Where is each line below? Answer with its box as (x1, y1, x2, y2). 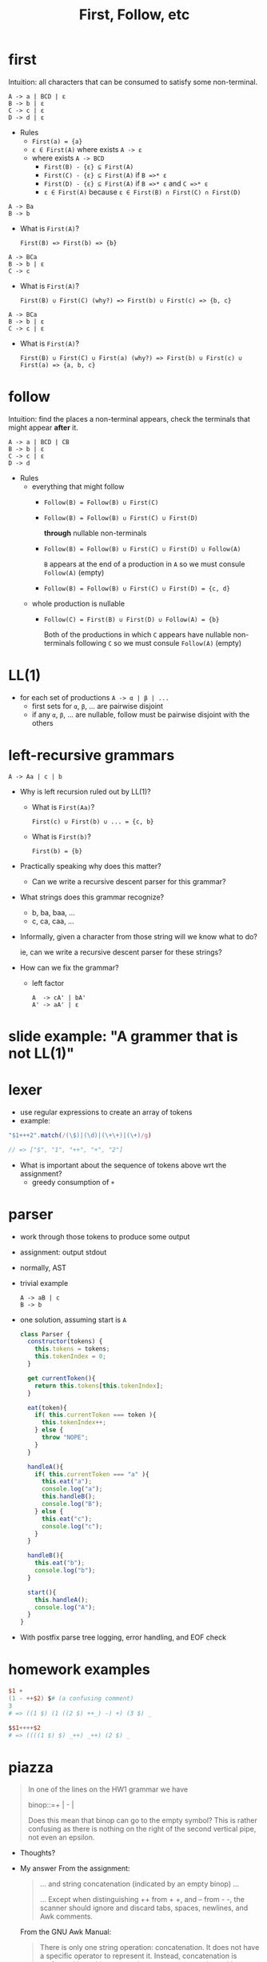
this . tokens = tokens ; (34, 1345, 110, 1353)
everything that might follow (31, 482, 125, 491)
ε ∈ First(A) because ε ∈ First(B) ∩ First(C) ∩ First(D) (43, 186, 241, 197)
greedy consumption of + (31, 1177, 115, 1187)
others (31, 718, 54, 727)
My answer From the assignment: (19, 1864, 130, 1873)
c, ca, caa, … (31, 916, 74, 926)
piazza (8, 1758, 54, 1776)
